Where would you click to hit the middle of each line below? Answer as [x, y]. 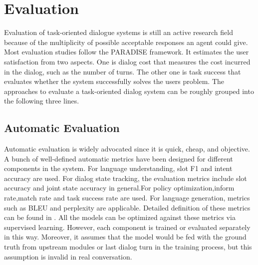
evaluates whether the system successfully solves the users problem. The [114, 81]
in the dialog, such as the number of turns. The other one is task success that [123, 71]
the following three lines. [42, 101]
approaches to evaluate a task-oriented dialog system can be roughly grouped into [129, 91]
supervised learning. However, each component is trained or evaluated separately [127, 227]
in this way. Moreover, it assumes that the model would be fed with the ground [125, 237]
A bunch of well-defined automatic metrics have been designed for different [119, 158]
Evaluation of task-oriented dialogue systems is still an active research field [119, 32]
